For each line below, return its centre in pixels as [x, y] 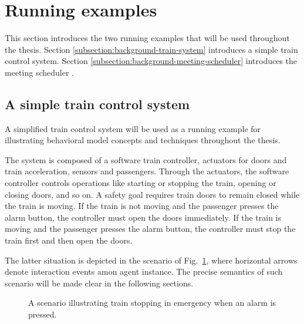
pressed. [43, 314]
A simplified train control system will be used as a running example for [133, 128]
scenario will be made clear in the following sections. [99, 283]
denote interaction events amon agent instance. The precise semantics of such [144, 271]
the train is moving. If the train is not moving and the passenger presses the [142, 206]
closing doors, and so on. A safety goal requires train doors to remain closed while [152, 194]
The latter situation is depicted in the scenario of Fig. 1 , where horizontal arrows [151, 260]
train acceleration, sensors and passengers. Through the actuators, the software [147, 171]
